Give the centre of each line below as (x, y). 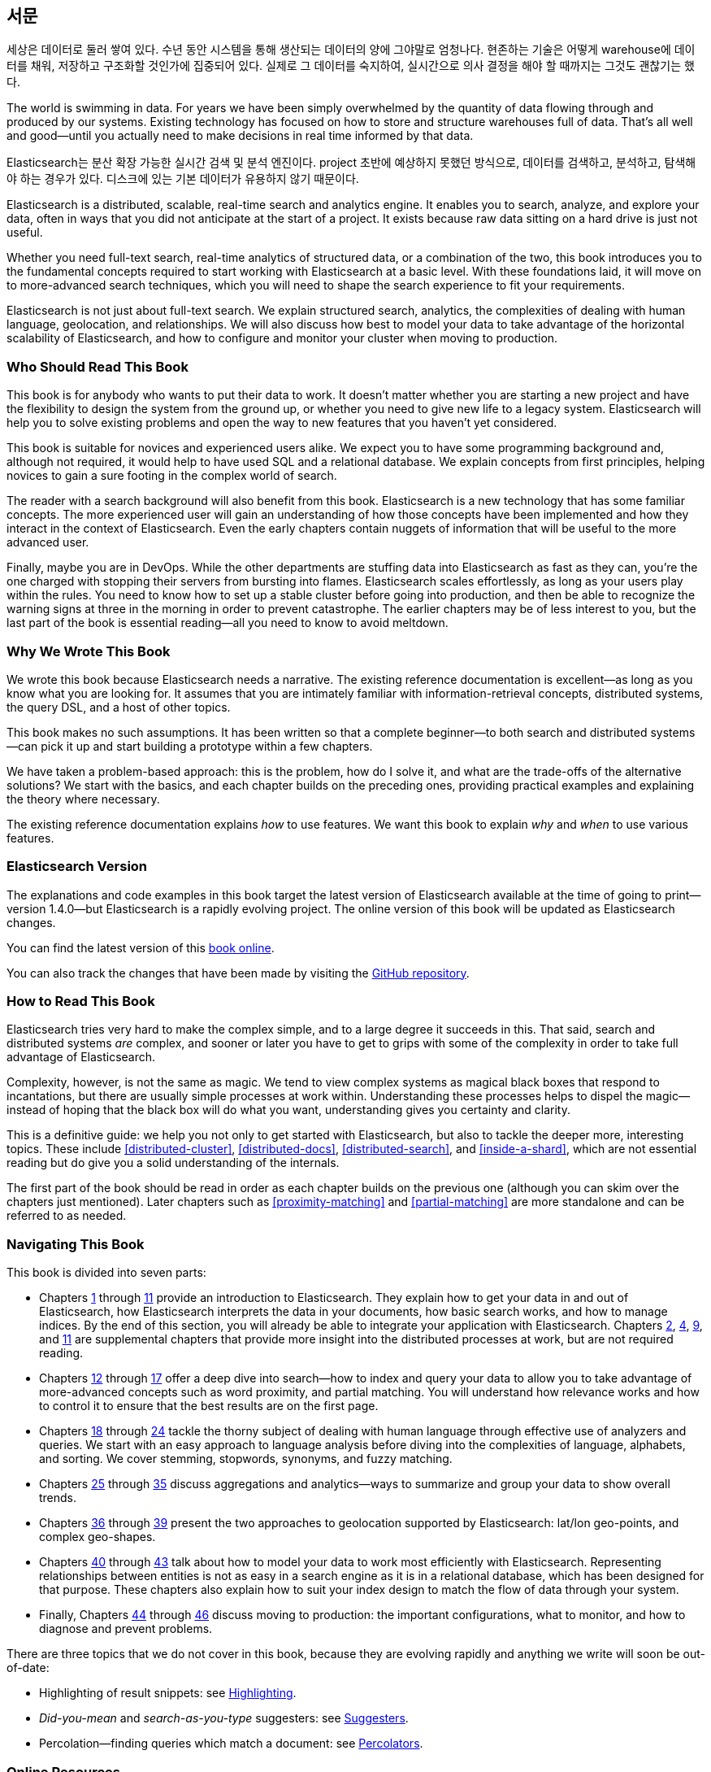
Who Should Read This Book (98, 366)
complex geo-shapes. (98, 1537)
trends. (58, 1498)
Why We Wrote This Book (89, 651)
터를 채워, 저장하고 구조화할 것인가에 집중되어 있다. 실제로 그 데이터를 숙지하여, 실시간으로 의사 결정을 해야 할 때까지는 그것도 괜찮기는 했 (351, 66)
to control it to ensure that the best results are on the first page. (209, 1406)
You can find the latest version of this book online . (141, 947)
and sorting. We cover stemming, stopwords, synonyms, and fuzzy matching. (246, 1459)
